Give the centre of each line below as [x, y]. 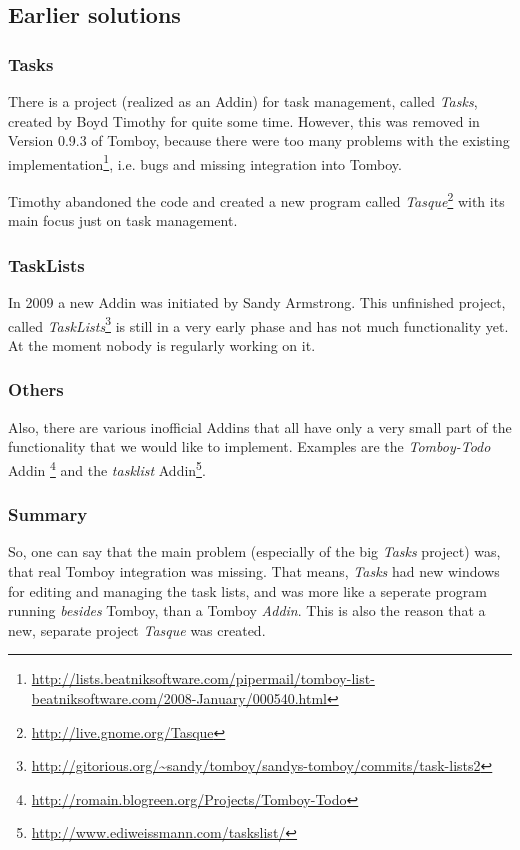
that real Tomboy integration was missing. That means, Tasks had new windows [254, 571]
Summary [48, 514]
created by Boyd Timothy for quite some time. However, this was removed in [244, 120]
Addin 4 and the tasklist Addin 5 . [107, 468]
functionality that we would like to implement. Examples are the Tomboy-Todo [249, 446]
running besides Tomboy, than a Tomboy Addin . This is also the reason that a [247, 610]
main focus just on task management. [123, 220]
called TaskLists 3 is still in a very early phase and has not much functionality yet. [258, 324]
